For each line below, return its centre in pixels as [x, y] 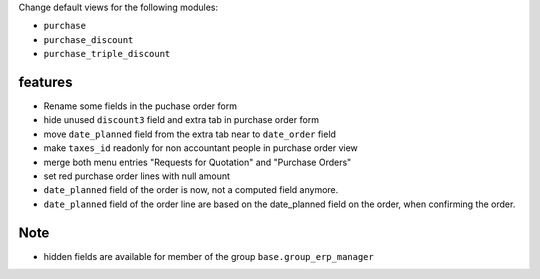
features [45, 81]
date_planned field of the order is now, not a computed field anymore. [191, 190]
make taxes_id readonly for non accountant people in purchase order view [201, 148]
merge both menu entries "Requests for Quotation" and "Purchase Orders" [197, 162]
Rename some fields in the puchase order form [140, 106]
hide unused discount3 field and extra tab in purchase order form [181, 120]
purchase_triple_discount [107, 54]
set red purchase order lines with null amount [136, 176]
